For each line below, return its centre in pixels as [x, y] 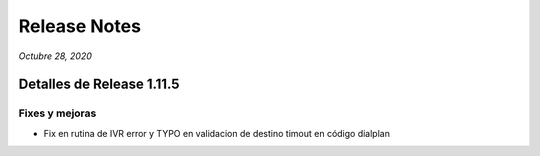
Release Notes [80, 26]
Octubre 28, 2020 [55, 56]
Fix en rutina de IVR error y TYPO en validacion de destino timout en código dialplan [216, 133]
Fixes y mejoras [57, 113]
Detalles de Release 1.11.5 [99, 84]
